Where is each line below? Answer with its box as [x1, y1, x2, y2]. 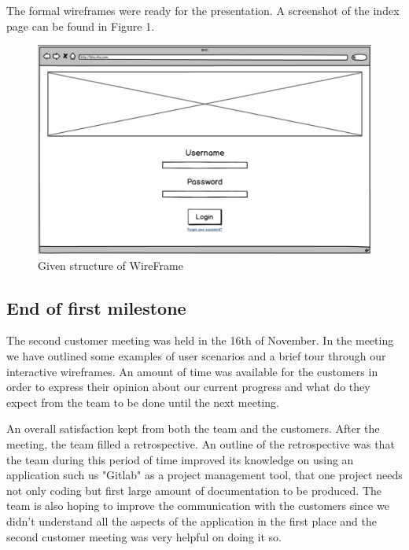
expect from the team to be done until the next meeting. [6, 393, 279, 410]
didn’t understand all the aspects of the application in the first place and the [6, 512, 377, 529]
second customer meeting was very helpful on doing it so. [6, 528, 282, 544]
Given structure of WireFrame [38, 257, 183, 273]
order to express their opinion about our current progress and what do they [6, 378, 370, 395]
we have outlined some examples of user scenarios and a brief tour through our [6, 348, 386, 364]
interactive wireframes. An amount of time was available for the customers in [6, 363, 378, 379]
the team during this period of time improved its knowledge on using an [6, 451, 354, 467]
